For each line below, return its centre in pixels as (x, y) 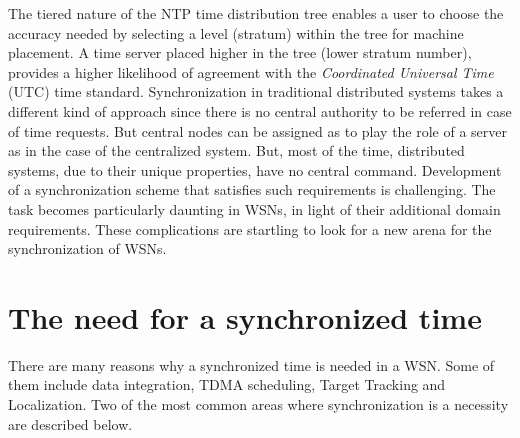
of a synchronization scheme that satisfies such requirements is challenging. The (252, 189)
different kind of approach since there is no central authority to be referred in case (260, 110)
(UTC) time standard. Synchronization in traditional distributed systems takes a (256, 91)
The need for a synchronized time (245, 316)
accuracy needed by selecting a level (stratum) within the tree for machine (236, 32)
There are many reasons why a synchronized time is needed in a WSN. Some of (251, 364)
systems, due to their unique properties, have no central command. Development (255, 169)
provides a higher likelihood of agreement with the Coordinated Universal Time (251, 71)
